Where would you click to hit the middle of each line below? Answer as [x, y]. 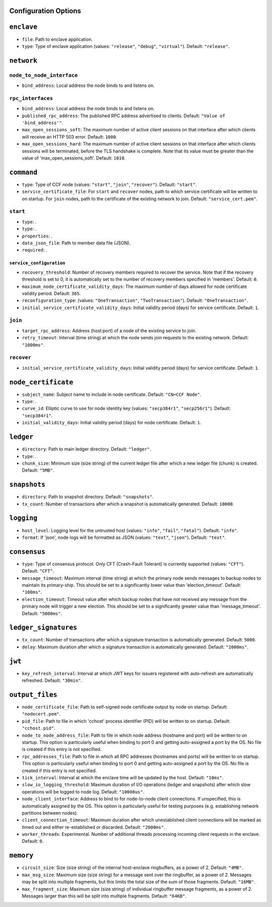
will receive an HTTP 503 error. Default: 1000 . [70, 137]
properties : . [37, 236]
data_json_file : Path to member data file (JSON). [76, 243]
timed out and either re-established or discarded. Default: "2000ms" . [94, 827]
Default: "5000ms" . [42, 613]
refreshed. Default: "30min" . [52, 681]
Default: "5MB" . [38, 470]
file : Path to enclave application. [57, 39]
